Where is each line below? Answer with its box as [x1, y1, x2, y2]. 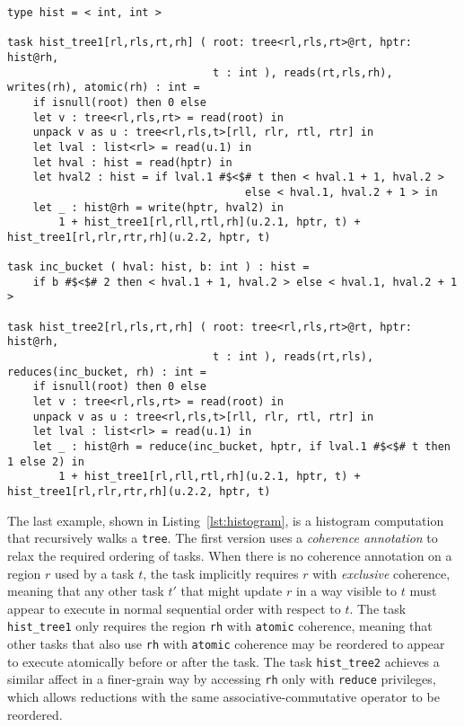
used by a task [55, 563, 135, 582]
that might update [180, 581, 283, 600]
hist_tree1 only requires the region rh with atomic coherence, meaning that [7, 616, 433, 635]
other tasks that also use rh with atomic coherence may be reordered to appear [7, 634, 445, 652]
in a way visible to [295, 581, 398, 600]
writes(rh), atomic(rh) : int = [7, 81, 200, 94]
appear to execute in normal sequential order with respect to [7, 598, 341, 617]
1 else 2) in [7, 455, 84, 468]
